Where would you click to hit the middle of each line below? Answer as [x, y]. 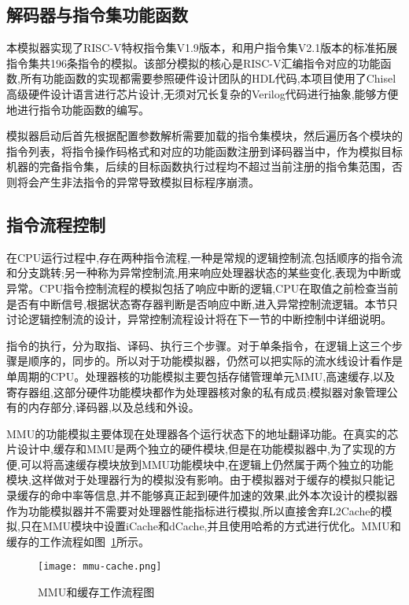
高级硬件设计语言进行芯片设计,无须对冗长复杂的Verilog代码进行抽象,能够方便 [203, 93]
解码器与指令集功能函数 [97, 15]
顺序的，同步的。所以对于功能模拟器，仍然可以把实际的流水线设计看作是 [215, 361]
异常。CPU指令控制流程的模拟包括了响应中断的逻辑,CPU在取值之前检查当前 [203, 288]
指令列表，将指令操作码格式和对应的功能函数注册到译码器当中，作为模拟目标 [204, 151]
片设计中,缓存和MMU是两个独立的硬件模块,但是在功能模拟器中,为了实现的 [196, 449]
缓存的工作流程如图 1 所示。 [78, 541]
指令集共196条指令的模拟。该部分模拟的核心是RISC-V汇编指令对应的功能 [193, 63]
